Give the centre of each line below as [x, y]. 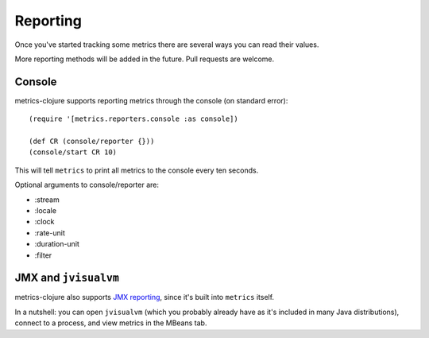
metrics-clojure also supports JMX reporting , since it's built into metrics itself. [144, 297]
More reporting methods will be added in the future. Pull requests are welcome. [145, 59]
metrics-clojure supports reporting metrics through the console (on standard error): [151, 100]
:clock [44, 222]
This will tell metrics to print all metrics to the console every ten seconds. [137, 170]
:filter [43, 255]
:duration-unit [57, 244]
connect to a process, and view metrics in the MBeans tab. [111, 323]
